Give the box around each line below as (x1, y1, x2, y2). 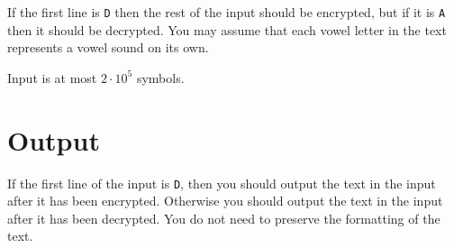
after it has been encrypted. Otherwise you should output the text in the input (7, 191, 443, 210)
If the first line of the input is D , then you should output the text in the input (7, 173, 436, 192)
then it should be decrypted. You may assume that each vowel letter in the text (7, 20, 447, 39)
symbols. (136, 68, 185, 87)
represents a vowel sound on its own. (7, 38, 209, 57)
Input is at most (7, 68, 97, 87)
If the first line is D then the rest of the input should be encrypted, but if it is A (7, 3, 446, 21)
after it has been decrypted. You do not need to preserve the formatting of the (7, 208, 440, 227)
